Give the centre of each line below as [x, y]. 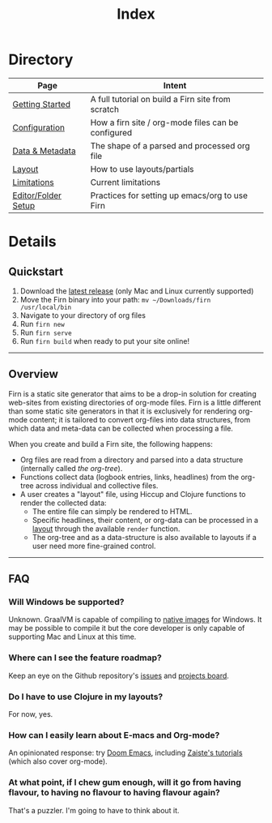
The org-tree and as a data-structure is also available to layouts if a [144, 537]
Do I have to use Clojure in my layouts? [86, 697]
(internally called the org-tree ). [71, 468]
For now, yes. [31, 714]
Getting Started [42, 104]
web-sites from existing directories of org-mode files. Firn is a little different [135, 402]
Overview [34, 374]
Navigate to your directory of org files [83, 315]
